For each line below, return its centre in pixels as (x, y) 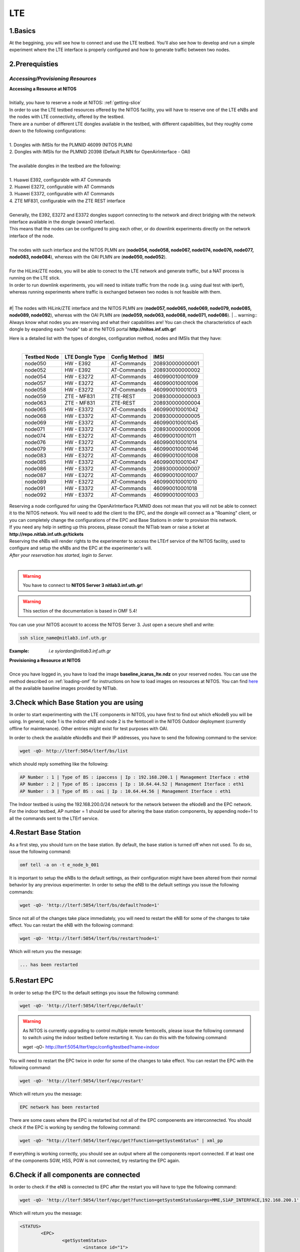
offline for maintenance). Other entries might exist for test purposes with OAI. (89, 728)
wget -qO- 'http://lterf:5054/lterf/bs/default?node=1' (90, 905)
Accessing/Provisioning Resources (53, 79)
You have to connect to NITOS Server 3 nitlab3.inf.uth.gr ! (83, 585)
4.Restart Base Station (45, 833)
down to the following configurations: (48, 131)
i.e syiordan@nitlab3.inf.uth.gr (80, 651)
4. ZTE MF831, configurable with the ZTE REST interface (67, 201)
